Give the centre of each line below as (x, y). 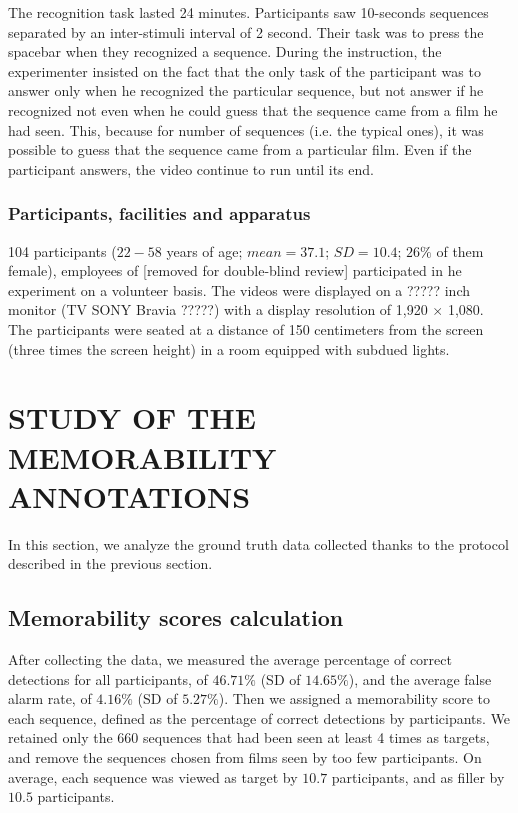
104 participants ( (62, 250)
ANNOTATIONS (129, 495)
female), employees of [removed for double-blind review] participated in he (235, 270)
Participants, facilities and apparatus (159, 213)
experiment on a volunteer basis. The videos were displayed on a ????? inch (239, 289)
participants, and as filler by (418, 776)
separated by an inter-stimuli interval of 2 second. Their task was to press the (246, 31)
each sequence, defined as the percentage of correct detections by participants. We (259, 717)
